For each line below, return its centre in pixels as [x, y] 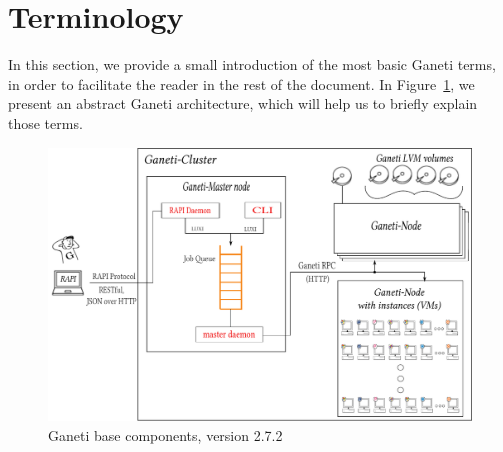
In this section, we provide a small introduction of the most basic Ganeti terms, [252, 64]
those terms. [45, 122]
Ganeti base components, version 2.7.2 [165, 434]
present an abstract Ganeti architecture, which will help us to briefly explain [243, 103]
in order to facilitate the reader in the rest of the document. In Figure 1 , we [241, 83]
